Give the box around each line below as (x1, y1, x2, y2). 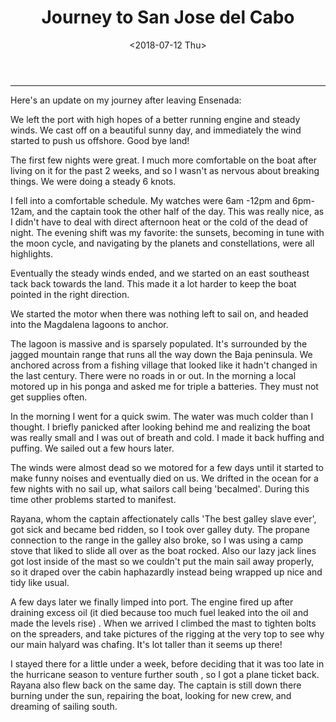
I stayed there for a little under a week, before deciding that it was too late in (10, 657, 325, 670)
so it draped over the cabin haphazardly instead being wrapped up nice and (10, 566, 323, 578)
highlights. (10, 247, 54, 260)
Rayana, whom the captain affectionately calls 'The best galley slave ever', (10, 512, 317, 525)
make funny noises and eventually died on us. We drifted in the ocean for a (10, 472, 319, 484)
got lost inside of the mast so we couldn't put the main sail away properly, (10, 555, 315, 567)
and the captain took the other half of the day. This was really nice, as (36, 205, 325, 217)
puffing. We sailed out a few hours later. (10, 442, 175, 454)
